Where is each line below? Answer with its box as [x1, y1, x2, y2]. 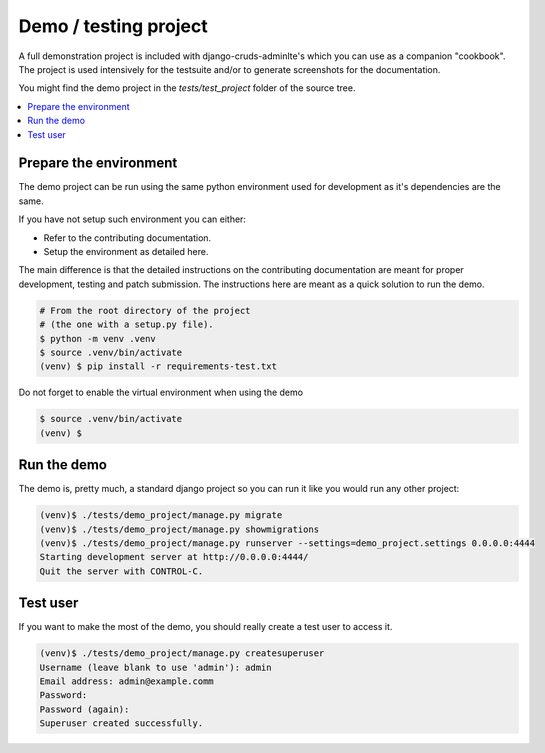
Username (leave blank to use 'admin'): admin [39, 661, 272, 673]
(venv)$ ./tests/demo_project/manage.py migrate [39, 510, 283, 521]
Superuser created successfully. [39, 718, 204, 729]
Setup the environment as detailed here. [43, 245, 209, 257]
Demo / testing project [18, 15, 209, 37]
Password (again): [39, 703, 130, 715]
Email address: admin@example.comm [39, 675, 214, 687]
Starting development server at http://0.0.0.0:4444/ [39, 551, 309, 563]
